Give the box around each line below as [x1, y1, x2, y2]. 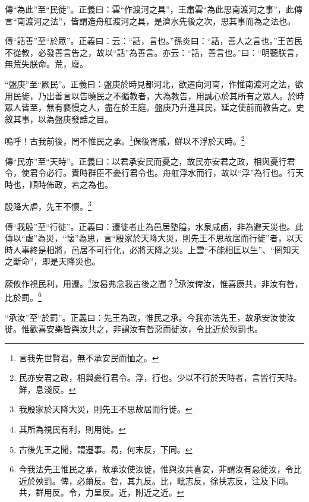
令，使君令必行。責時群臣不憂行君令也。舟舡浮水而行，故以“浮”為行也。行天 [5, 166, 304, 179]
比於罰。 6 [5, 289, 42, 303]
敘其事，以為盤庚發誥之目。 [5, 112, 113, 125]
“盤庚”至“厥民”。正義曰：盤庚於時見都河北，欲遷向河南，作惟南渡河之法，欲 [5, 77, 304, 90]
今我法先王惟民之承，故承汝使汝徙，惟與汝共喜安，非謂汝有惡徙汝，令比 [18, 463, 302, 475]
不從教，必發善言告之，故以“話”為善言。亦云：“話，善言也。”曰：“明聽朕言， [5, 46, 304, 58]
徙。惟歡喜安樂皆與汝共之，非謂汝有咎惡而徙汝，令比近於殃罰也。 [5, 323, 263, 335]
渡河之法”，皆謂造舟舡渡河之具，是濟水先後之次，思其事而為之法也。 [25, 14, 296, 27]
